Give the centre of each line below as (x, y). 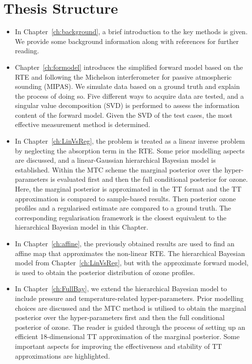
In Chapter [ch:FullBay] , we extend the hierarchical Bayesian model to (121, 289)
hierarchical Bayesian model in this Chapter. (82, 227)
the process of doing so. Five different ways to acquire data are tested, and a (129, 96)
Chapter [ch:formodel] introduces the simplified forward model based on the (129, 67)
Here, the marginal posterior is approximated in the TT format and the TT (128, 189)
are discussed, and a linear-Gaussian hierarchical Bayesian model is (115, 160)
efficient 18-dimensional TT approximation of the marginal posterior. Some (127, 336)
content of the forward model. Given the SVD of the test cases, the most (124, 115)
